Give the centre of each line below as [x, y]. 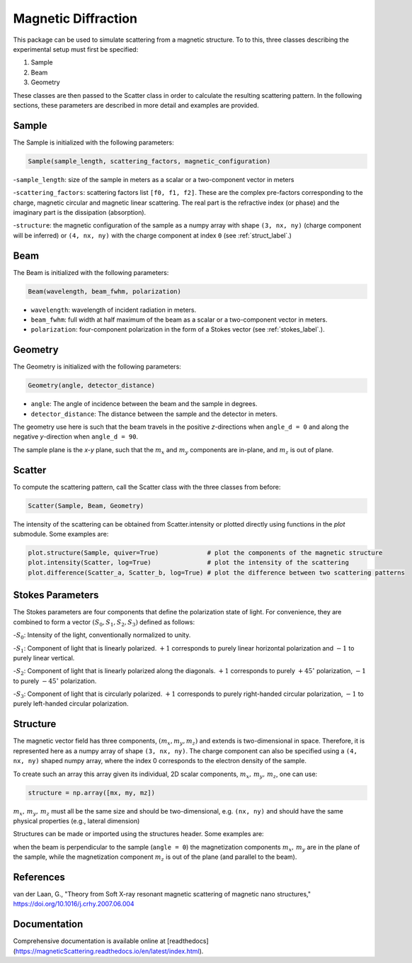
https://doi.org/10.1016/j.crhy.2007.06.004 [74, 904]
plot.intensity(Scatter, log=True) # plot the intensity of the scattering [189, 563]
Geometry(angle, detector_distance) [92, 385]
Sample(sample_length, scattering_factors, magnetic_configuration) [149, 161]
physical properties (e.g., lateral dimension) [76, 821]
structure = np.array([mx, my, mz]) [92, 793]
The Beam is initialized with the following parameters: [91, 272]
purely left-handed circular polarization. [71, 704]
